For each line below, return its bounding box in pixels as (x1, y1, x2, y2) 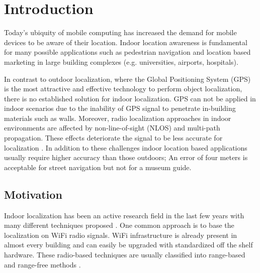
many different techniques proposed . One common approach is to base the (4, 220, 234, 230)
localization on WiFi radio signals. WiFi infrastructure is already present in (4, 229, 237, 240)
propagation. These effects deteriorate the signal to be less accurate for (4, 132, 223, 143)
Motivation (4, 186, 62, 202)
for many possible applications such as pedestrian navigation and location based (4, 47, 251, 57)
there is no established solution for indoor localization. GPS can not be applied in (4, 93, 256, 103)
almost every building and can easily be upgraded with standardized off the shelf (4, 239, 253, 250)
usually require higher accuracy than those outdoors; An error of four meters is (4, 152, 248, 163)
